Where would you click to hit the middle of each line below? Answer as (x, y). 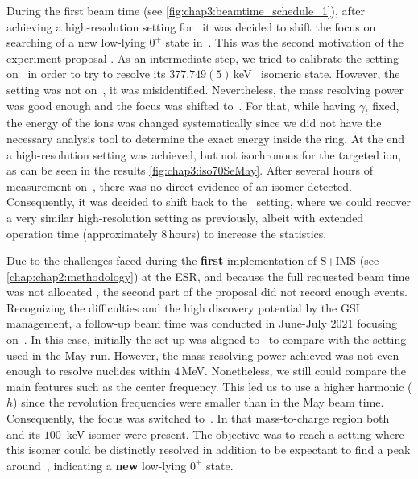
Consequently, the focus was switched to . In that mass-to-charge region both (198, 418)
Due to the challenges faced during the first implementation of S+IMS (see (193, 260)
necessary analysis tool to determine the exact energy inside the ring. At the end (206, 138)
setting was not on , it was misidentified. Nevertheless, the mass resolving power (205, 89)
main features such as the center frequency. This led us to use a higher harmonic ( (209, 386)
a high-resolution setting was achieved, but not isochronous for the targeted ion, (204, 154)
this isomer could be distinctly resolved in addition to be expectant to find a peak (209, 450)
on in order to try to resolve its (86, 74)
